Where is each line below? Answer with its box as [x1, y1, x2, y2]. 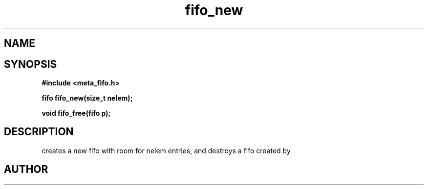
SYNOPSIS [4, 58, 57, 70]
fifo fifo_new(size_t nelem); [42, 94, 133, 103]
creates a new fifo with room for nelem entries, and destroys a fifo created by [42, 146, 291, 155]
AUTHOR [4, 163, 48, 176]
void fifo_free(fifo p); [42, 109, 111, 118]
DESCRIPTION [4, 126, 74, 138]
